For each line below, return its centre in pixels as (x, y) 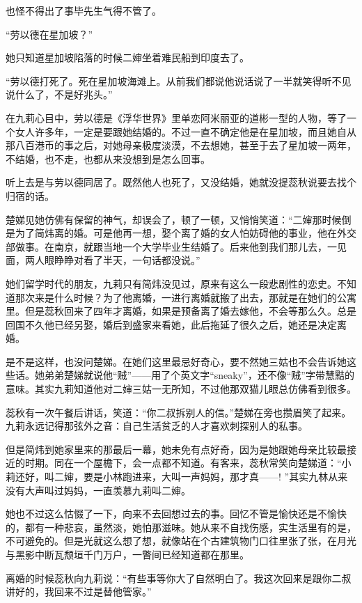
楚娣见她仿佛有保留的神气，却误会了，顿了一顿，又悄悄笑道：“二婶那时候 (174, 219)
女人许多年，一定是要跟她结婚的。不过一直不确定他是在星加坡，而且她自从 (186, 131)
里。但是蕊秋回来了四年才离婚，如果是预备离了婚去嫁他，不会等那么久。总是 (181, 311)
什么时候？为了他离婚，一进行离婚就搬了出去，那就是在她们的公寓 (205, 297)
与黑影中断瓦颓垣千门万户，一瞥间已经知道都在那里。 (127, 554)
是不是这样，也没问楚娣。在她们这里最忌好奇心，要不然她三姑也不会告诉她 (176, 361)
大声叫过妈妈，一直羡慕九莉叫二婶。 (108, 490)
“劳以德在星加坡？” (49, 34)
